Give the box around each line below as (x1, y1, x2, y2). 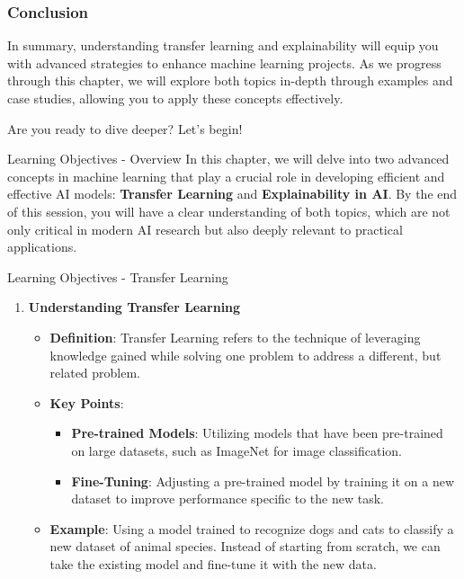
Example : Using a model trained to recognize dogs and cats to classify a (49, 519, 454, 538)
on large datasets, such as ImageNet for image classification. (71, 441, 402, 459)
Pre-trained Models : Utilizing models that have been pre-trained (71, 423, 443, 442)
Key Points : (49, 393, 124, 412)
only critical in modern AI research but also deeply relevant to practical (7, 219, 403, 238)
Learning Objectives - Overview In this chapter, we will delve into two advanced (7, 149, 450, 168)
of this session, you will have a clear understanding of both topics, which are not (7, 201, 451, 220)
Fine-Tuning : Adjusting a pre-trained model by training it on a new (71, 471, 455, 490)
